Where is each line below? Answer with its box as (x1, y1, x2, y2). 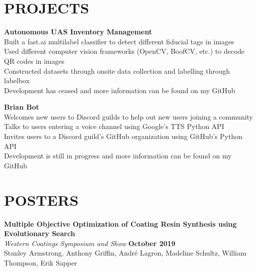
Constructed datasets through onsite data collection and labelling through (4, 65, 230, 76)
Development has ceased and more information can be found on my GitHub (4, 85, 236, 95)
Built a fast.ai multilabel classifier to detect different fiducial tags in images (4, 36, 234, 46)
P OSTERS (4, 189, 79, 210)
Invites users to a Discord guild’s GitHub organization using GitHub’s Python (4, 131, 243, 141)
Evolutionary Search (4, 228, 75, 239)
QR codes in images (4, 55, 65, 66)
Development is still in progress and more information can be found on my (4, 150, 232, 161)
